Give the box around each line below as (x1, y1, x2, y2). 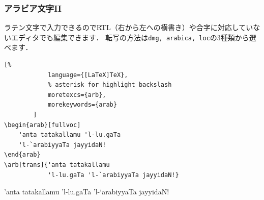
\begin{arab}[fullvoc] (4, 121, 81, 129)
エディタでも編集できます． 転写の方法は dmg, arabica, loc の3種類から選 (11, 32, 256, 42)
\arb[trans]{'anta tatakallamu (4, 161, 110, 168)
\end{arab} (4, 151, 41, 159)
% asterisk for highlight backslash (47, 81, 172, 89)
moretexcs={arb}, (47, 91, 106, 98)
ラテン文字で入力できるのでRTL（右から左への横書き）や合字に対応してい (4, 22, 253, 33)
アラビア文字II (4, 2, 62, 14)
